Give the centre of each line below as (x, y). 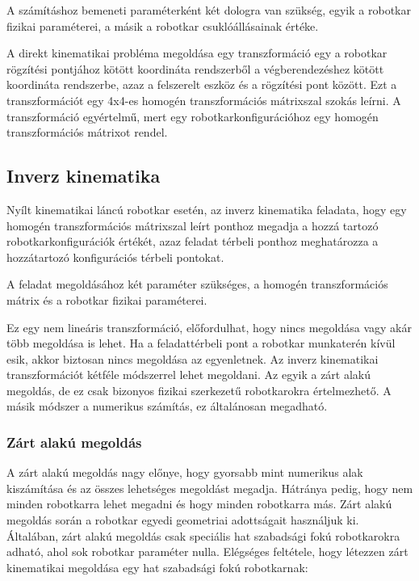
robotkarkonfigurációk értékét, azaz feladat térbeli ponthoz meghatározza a (193, 241)
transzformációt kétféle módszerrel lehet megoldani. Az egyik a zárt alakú (189, 375)
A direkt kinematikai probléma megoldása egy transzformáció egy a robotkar (197, 53)
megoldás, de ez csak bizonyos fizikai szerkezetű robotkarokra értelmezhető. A (199, 390)
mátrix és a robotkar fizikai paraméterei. (107, 299)
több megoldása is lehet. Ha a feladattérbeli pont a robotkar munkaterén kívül (201, 343)
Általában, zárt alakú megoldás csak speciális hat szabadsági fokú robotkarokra (203, 535)
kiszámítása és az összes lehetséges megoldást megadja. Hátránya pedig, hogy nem (210, 488)
